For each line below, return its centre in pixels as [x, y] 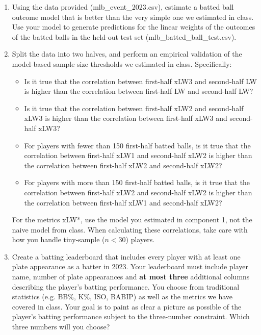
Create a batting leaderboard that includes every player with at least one [126, 256]
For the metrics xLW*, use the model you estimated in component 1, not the [132, 220]
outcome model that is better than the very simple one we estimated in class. [133, 17]
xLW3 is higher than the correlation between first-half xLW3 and [126, 118]
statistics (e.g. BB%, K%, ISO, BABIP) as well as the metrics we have [122, 297]
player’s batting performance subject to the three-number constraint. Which [131, 316]
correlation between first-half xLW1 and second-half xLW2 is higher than [138, 155]
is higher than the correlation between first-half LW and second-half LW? [139, 91]
